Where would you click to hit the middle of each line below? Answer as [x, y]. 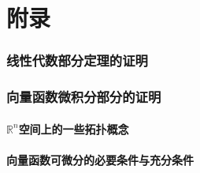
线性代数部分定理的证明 [77, 60]
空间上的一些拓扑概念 [74, 128]
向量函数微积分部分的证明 [84, 97]
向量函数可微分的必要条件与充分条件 [100, 159]
